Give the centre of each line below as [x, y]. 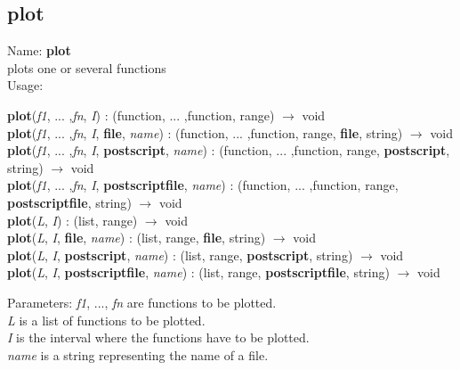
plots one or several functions [87, 67]
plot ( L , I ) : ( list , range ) [73, 220]
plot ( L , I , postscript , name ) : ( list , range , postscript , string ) [180, 255]
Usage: [25, 85]
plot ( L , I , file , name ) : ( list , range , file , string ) [137, 238]
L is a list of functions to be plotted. [106, 320]
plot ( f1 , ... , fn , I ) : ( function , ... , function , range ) [141, 115]
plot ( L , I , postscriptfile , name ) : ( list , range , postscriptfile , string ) [198, 272]
